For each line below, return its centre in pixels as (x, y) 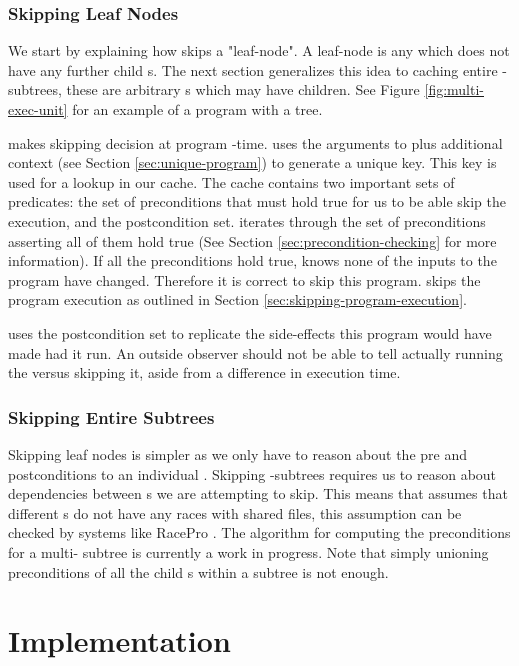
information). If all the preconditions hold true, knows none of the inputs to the (252, 260)
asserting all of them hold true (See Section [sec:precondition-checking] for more (252, 240)
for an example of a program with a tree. (197, 109)
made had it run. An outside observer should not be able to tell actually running (255, 352)
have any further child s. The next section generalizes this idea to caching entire (253, 69)
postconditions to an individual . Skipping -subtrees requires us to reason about (252, 473)
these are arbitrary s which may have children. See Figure (243, 89)
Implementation (119, 640)
